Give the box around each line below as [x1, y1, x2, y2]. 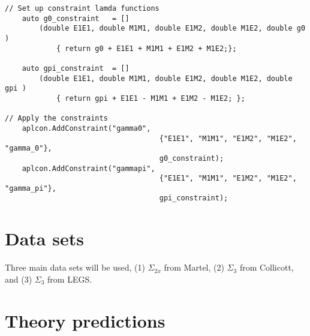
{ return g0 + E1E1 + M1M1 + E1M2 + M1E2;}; [56, 44, 237, 53]
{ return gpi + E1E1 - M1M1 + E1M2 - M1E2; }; [56, 94, 245, 103]
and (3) [5, 272, 32, 285]
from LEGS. [47, 272, 92, 285]
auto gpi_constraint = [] [22, 64, 130, 73]
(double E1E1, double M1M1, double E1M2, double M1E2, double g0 [39, 24, 306, 33]
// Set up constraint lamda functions [5, 4, 159, 13]
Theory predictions [5, 308, 165, 332]
